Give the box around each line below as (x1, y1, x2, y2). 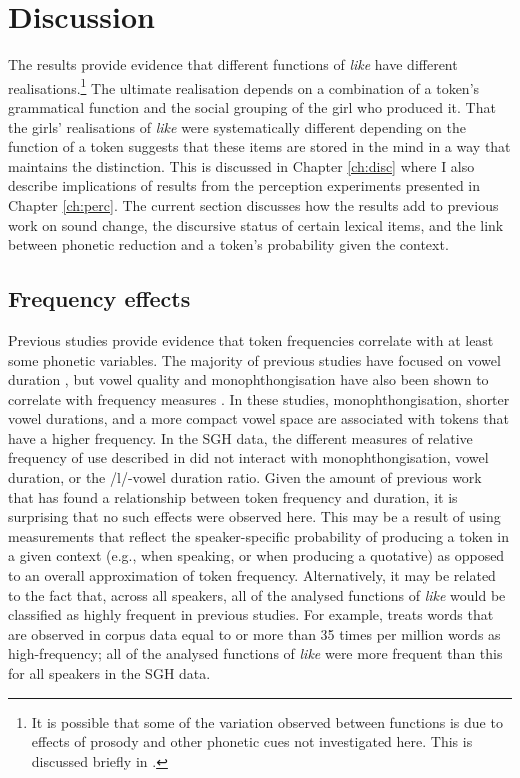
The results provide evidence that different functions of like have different (8, 54, 458, 75)
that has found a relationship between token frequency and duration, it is (8, 486, 458, 507)
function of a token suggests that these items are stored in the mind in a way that (8, 136, 511, 157)
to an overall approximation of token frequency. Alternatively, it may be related (8, 565, 496, 586)
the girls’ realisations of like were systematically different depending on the (8, 116, 467, 137)
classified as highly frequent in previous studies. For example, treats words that (8, 604, 494, 625)
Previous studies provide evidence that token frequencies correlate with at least (8, 329, 494, 350)
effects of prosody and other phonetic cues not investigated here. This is (31, 731, 473, 752)
